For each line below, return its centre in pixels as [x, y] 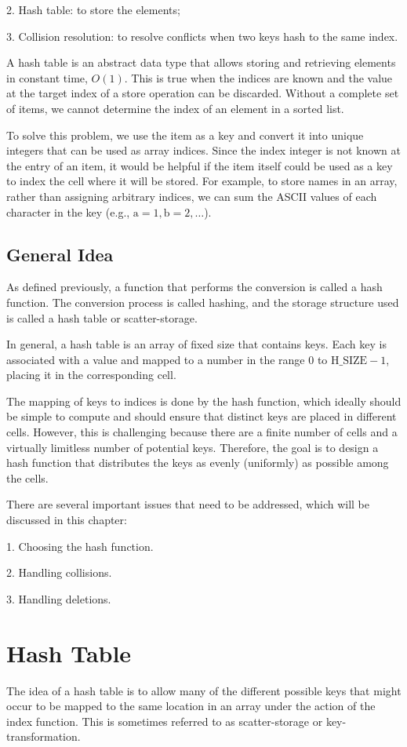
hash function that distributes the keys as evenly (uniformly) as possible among [198, 463]
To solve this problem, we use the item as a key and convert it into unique [185, 135]
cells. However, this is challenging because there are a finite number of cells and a [202, 432]
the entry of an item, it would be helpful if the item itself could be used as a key [200, 165]
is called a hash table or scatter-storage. [102, 317]
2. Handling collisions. [59, 572]
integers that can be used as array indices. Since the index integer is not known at [203, 150]
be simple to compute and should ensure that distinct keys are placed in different [202, 416]
